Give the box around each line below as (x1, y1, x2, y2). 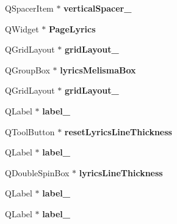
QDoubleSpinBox (5, 166, 70, 179)
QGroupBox (5, 63, 50, 76)
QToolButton (5, 125, 55, 138)
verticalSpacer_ (63, 2, 132, 14)
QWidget (5, 22, 39, 35)
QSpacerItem (5, 2, 54, 14)
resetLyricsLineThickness (64, 125, 172, 138)
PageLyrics (48, 22, 96, 35)
